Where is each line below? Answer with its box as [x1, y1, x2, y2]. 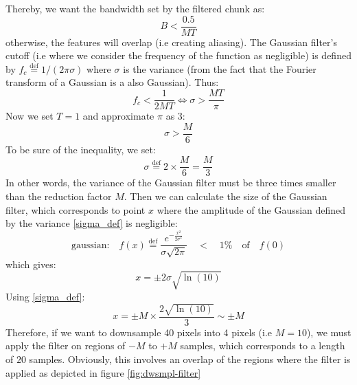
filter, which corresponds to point [5, 202, 146, 217]
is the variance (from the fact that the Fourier [123, 61, 316, 76]
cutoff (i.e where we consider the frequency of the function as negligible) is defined [5, 48, 352, 63]
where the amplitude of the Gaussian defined [157, 202, 346, 217]
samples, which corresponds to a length [180, 338, 345, 353]
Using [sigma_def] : [5, 289, 85, 303]
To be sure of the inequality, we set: [5, 142, 156, 156]
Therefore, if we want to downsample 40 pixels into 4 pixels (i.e [5, 324, 272, 339]
